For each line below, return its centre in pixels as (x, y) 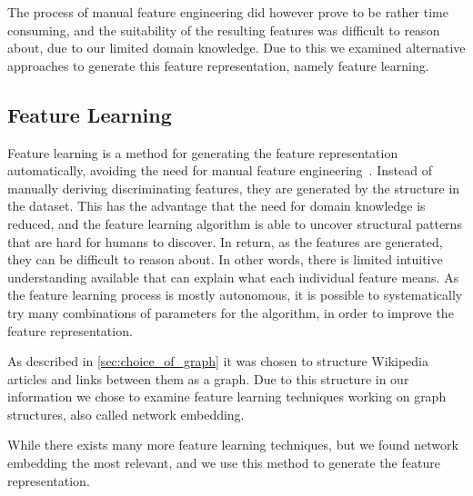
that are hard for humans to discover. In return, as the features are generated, (225, 241)
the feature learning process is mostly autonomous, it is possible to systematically (235, 295)
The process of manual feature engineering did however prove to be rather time (228, 12)
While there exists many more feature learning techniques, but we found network (233, 445)
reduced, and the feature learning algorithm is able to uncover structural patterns (235, 223)
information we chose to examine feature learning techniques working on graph (227, 397)
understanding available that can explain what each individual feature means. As (233, 277)
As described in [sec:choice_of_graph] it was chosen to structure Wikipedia (218, 361)
